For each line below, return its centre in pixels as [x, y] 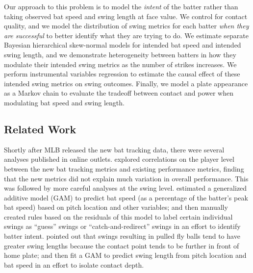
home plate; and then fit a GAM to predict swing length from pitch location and [125, 255]
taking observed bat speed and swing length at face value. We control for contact [126, 16]
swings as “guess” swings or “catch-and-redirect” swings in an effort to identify [122, 226]
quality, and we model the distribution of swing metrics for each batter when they [126, 26]
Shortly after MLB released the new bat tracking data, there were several [114, 149]
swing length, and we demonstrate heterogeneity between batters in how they [120, 54]
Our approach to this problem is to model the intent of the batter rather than [121, 6]
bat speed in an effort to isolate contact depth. [74, 264]
